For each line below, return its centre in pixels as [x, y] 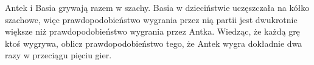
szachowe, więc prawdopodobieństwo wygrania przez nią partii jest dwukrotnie [151, 19]
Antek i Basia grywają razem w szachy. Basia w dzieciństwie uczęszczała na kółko [157, 7]
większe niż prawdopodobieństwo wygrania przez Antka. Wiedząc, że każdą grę [152, 31]
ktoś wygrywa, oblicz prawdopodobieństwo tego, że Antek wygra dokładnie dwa [154, 43]
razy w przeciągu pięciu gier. [58, 55]
